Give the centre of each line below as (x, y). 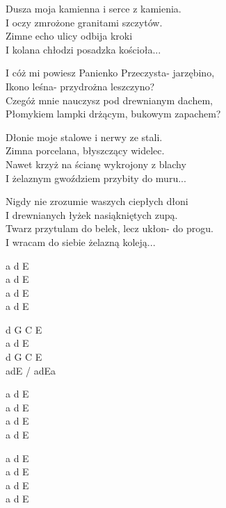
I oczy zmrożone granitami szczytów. (84, 22)
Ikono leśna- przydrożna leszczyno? (80, 86)
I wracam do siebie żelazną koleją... (81, 241)
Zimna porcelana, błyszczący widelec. (85, 150)
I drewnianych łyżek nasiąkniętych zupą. (92, 214)
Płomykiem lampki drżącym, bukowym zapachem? (113, 114)
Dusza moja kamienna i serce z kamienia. (94, 8)
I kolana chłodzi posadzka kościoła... (83, 49)
